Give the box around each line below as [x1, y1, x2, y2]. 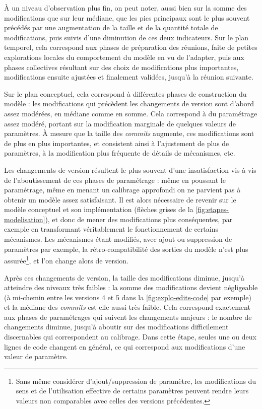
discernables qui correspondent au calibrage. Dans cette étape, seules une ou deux [4, 331, 256, 342]
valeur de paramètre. [4, 351, 68, 362]
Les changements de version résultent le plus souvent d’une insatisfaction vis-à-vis [4, 164, 256, 175]
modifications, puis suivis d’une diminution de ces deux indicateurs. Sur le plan [4, 32, 249, 42]
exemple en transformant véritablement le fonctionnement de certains [4, 224, 218, 234]
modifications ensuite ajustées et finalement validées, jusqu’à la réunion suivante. [4, 72, 253, 82]
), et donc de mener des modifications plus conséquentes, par [45, 214, 233, 224]
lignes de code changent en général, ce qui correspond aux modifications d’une [4, 341, 245, 352]
